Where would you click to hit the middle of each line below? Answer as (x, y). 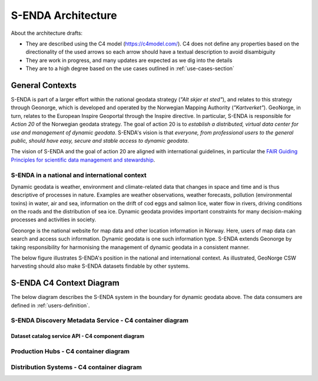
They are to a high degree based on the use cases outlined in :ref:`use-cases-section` (130, 68)
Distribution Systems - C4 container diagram (77, 367)
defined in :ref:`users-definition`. (50, 305)
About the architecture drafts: (47, 33)
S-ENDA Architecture (64, 15)
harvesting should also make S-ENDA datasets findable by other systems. (100, 266)
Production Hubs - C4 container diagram (70, 352)
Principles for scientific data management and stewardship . (83, 160)
